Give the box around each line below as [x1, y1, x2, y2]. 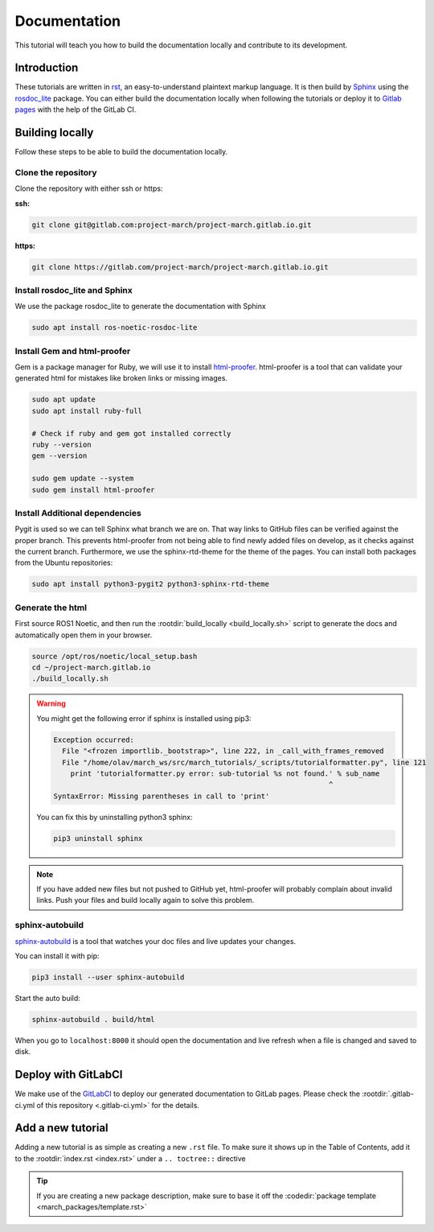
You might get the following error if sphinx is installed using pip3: [36, 713, 252, 723]
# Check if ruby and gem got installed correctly [31, 429, 231, 438]
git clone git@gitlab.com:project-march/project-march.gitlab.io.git [31, 220, 312, 229]
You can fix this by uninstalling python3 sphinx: [36, 812, 193, 822]
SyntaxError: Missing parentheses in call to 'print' [53, 791, 270, 801]
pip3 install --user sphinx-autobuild [31, 972, 185, 982]
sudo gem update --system [31, 474, 134, 483]
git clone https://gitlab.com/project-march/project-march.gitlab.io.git [31, 262, 329, 271]
